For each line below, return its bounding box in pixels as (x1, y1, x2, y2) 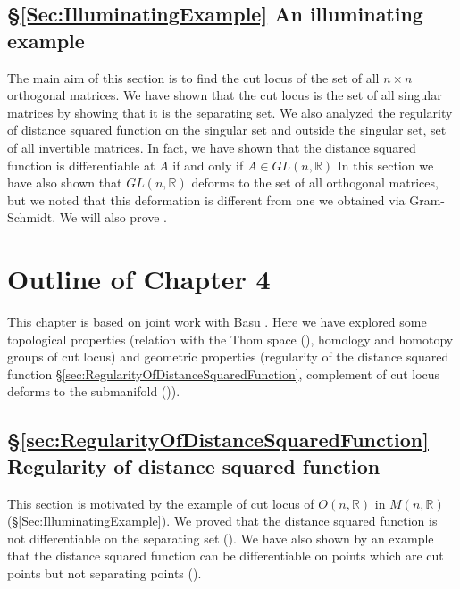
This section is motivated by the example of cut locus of (7, 494, 314, 512)
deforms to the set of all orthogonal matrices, (191, 173, 439, 192)
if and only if (172, 155, 244, 174)
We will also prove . (59, 208, 168, 227)
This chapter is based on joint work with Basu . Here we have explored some (7, 312, 427, 331)
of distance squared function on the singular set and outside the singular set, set (7, 120, 447, 139)
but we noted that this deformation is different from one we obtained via (7, 190, 406, 209)
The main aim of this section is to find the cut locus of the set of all (7, 68, 380, 87)
